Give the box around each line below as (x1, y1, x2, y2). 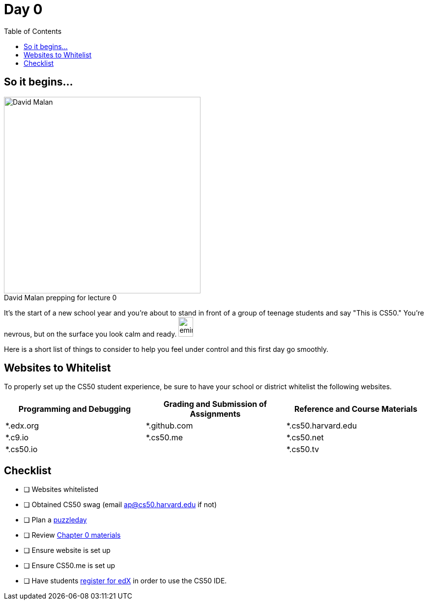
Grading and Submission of (163, 399, 267, 409)
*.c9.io (5, 432, 29, 443)
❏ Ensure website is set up (24, 546, 111, 555)
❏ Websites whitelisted (24, 485, 99, 494)
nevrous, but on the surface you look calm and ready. (4, 329, 177, 338)
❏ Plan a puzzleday (24, 516, 87, 524)
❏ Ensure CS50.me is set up (24, 561, 115, 570)
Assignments (190, 409, 241, 419)
